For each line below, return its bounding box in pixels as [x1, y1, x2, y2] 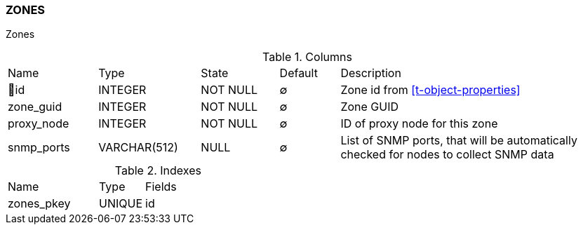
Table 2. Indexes [114, 163, 201, 178]
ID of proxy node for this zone [340, 116, 498, 131]
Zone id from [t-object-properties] [340, 83, 521, 97]
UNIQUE [99, 196, 143, 211]
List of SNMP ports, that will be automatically [340, 133, 577, 148]
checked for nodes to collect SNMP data [340, 147, 554, 162]
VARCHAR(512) [98, 140, 178, 155]
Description [340, 66, 401, 81]
